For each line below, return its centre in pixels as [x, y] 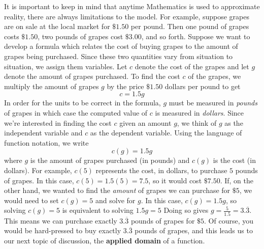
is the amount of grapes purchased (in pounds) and [110, 160]
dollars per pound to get [203, 86]
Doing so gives [186, 210]
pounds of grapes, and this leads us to [194, 230]
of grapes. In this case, [39, 180]
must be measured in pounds [213, 103]
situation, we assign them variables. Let [66, 66]
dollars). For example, [38, 170]
